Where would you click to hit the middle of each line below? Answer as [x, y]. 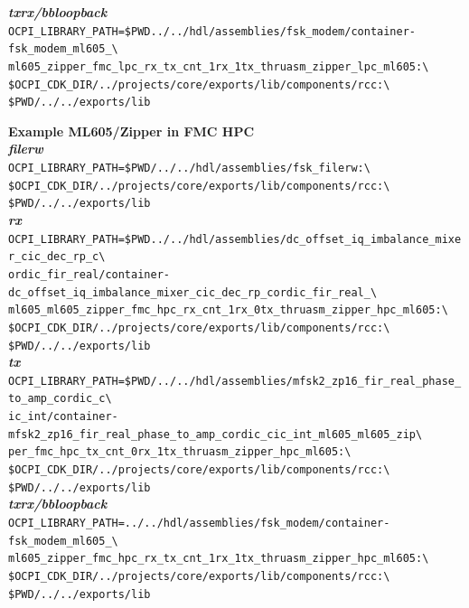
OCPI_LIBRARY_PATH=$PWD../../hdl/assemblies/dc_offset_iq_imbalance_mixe [235, 239]
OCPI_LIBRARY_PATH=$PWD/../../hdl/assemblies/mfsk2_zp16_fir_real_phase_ [235, 381]
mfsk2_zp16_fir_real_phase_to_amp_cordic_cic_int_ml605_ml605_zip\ [216, 434]
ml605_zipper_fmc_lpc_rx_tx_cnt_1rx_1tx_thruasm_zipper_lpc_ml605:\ [219, 66]
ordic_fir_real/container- [89, 274]
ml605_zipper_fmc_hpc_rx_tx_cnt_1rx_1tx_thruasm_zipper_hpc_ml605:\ [219, 559]
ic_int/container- [63, 417]
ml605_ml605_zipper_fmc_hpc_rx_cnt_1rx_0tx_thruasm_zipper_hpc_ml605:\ [228, 310]
